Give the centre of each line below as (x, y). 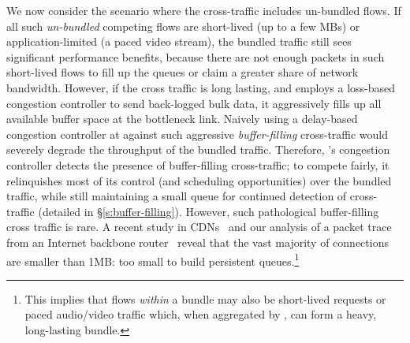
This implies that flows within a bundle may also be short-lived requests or (205, 298)
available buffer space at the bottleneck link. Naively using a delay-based (182, 119)
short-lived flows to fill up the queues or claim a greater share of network (183, 72)
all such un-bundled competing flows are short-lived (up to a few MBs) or (183, 26)
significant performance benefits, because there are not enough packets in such (196, 56)
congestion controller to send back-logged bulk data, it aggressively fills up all (194, 103)
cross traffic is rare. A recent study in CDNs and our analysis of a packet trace (199, 227)
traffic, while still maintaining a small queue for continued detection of (177, 196)
